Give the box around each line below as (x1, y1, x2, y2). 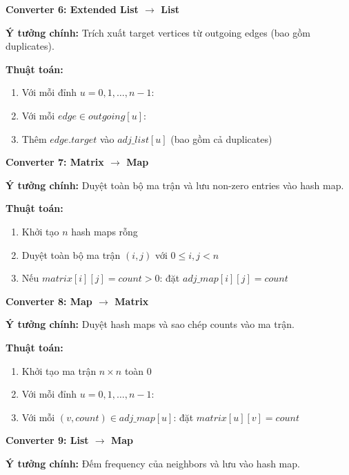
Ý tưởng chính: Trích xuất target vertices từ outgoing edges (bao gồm (6, 25, 310, 39)
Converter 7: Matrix (6, 155, 104, 169)
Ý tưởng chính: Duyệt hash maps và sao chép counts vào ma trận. (6, 317, 295, 331)
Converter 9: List (6, 433, 89, 447)
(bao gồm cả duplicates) (170, 131, 272, 146)
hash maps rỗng (71, 224, 138, 238)
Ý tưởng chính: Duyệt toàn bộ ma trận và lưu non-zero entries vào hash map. (6, 177, 344, 192)
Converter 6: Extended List (6, 2, 139, 16)
